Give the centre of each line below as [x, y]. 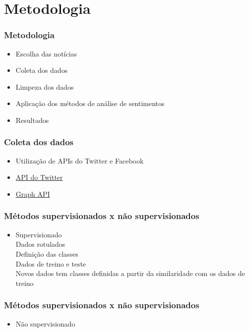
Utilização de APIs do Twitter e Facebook [80, 160]
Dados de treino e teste [51, 263]
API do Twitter [39, 177]
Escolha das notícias [46, 53]
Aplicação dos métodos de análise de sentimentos [90, 103]
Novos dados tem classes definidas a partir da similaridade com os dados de [130, 273]
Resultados [32, 120]
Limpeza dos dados [45, 86]
